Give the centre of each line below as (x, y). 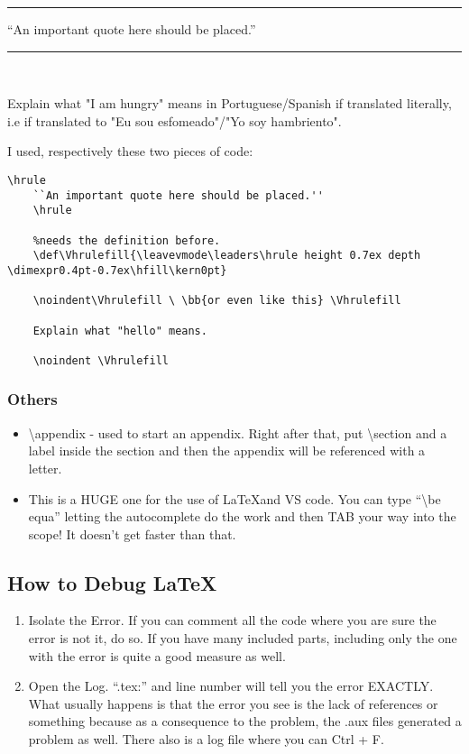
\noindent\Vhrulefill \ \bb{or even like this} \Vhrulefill (217, 301)
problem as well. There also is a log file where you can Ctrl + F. (206, 739)
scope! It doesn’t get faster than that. (132, 533)
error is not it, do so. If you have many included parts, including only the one (243, 638)
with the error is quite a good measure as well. (157, 655)
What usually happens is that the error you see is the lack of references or (233, 703)
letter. (45, 468)
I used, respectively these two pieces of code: (130, 151)
